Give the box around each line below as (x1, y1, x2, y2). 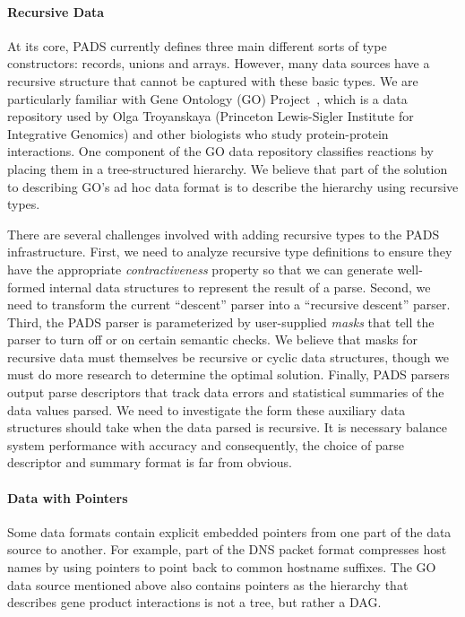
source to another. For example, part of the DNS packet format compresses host (7, 540, 447, 559)
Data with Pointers (7, 488, 128, 507)
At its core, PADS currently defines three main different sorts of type (7, 36, 387, 55)
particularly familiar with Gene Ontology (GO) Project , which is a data (7, 89, 408, 108)
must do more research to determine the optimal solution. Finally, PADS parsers (7, 365, 450, 384)
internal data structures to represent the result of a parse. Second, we (49, 277, 431, 296)
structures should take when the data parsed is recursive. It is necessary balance (7, 418, 447, 437)
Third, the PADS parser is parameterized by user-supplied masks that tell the (7, 312, 435, 331)
